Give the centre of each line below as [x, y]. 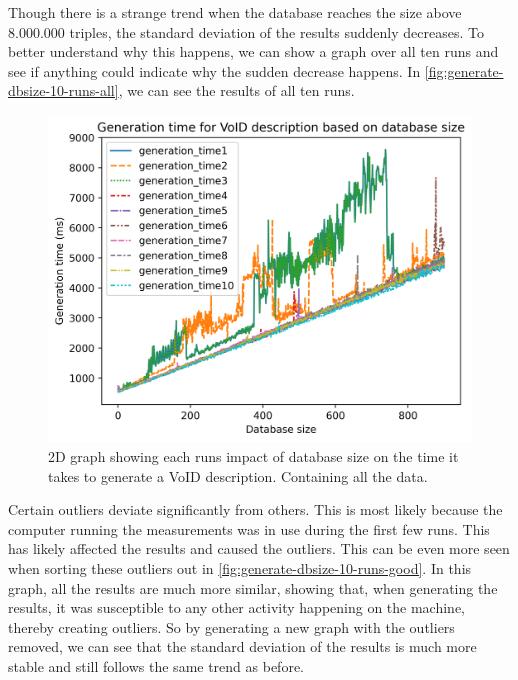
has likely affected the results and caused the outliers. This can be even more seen [259, 548]
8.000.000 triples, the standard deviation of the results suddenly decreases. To [246, 31]
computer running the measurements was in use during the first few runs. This [249, 528]
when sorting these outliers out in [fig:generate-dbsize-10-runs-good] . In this [240, 568]
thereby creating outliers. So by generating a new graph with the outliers [231, 626]
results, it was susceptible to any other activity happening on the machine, [237, 607]
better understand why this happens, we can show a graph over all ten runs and [253, 51]
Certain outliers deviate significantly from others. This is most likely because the [255, 509]
